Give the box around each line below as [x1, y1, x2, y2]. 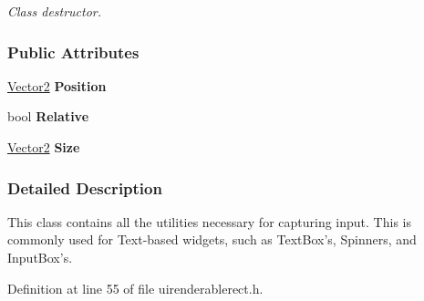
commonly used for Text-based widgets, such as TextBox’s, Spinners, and [7, 230, 417, 249]
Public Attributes [7, 40, 140, 63]
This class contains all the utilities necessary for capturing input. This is [7, 212, 411, 231]
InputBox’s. [7, 248, 73, 266]
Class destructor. [7, 2, 102, 20]
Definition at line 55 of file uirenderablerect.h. [7, 278, 264, 297]
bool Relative [7, 107, 89, 126]
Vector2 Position [7, 76, 107, 95]
